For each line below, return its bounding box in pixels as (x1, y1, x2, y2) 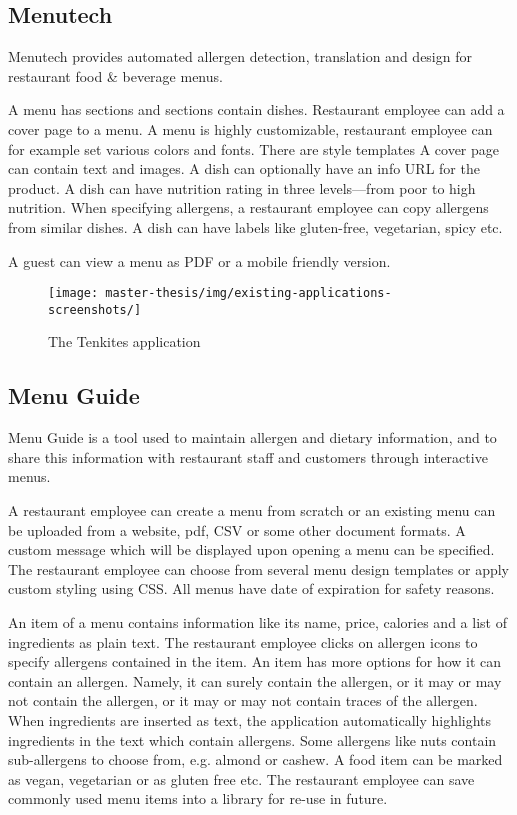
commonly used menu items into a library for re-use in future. (8, 788, 388, 809)
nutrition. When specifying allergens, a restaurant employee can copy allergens (8, 197, 489, 218)
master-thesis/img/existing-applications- (105, 286, 392, 301)
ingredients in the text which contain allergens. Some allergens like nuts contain (8, 729, 497, 750)
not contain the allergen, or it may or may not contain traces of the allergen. (8, 690, 478, 711)
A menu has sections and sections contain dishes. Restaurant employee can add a (8, 99, 505, 120)
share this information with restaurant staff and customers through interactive (8, 446, 488, 467)
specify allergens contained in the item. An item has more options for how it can (8, 651, 502, 672)
